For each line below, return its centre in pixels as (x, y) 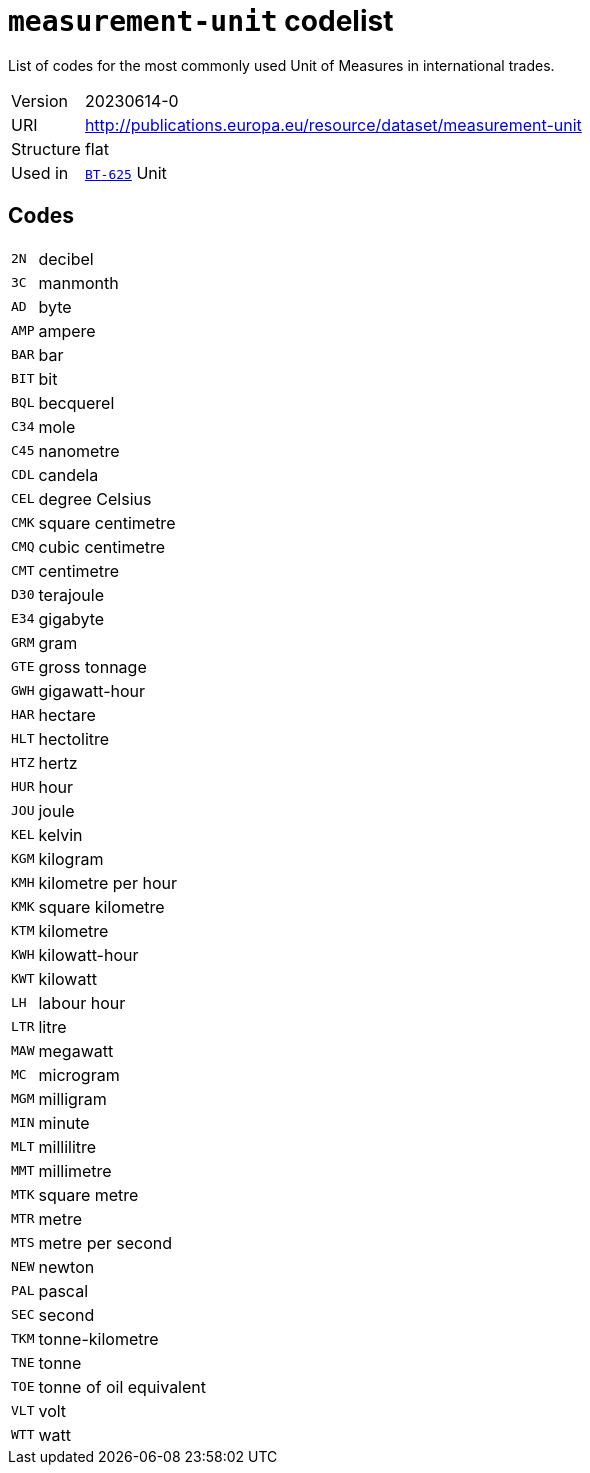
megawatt (76, 1050)
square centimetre (107, 522)
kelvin (60, 834)
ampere (67, 330)
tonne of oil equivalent (122, 1386)
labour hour (82, 1002)
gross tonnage (92, 666)
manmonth (78, 282)
